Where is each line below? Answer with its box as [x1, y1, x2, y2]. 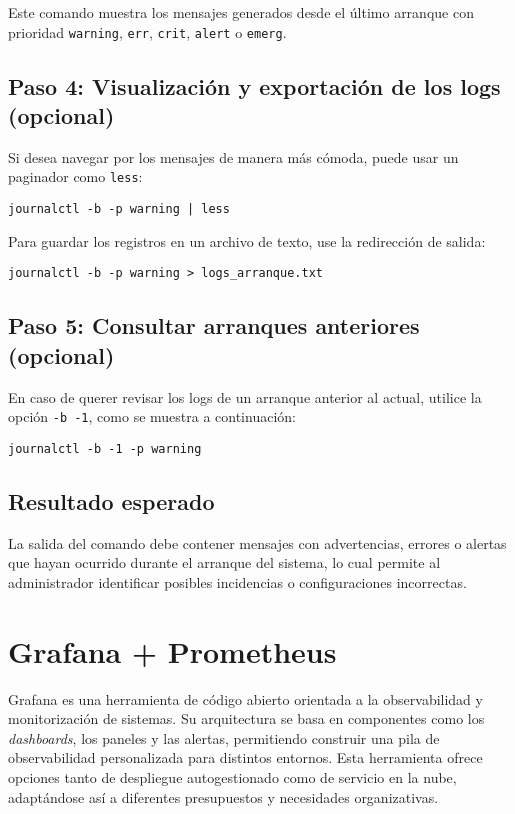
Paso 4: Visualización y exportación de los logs [8, 70, 501, 101]
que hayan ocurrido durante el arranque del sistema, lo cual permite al [8, 552, 441, 573]
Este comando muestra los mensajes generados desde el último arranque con [8, 2, 474, 22]
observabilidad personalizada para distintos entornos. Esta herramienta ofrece [8, 747, 483, 768]
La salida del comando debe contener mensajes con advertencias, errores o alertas [8, 532, 507, 553]
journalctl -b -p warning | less [8, 202, 230, 217]
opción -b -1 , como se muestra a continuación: [8, 406, 296, 427]
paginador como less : [8, 166, 143, 187]
